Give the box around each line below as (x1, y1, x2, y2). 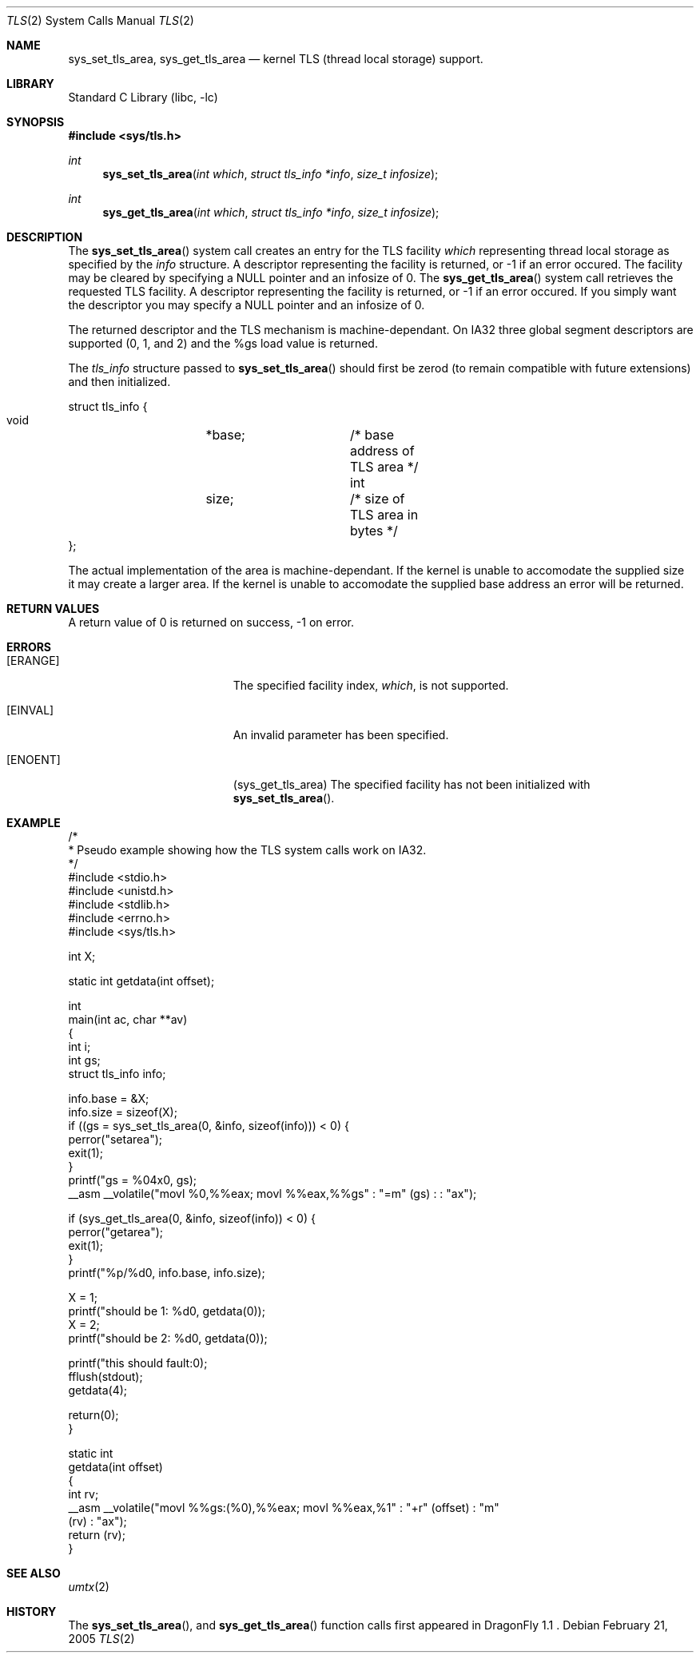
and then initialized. (68, 375, 171, 388)
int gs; (68, 1053, 101, 1067)
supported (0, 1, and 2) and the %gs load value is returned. (68, 336, 378, 350)
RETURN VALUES (6, 602, 100, 615)
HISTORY (6, 1605, 57, 1618)
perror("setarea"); (68, 1132, 163, 1146)
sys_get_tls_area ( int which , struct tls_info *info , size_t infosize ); (102, 205, 439, 219)
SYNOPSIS (6, 115, 65, 129)
